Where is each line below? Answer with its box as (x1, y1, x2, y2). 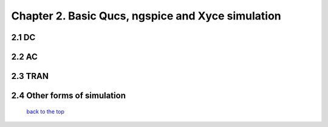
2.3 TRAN (11, 71, 49, 81)
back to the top (26, 108, 65, 115)
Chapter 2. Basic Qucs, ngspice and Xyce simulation (11, 9, 282, 22)
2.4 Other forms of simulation (11, 91, 126, 101)
